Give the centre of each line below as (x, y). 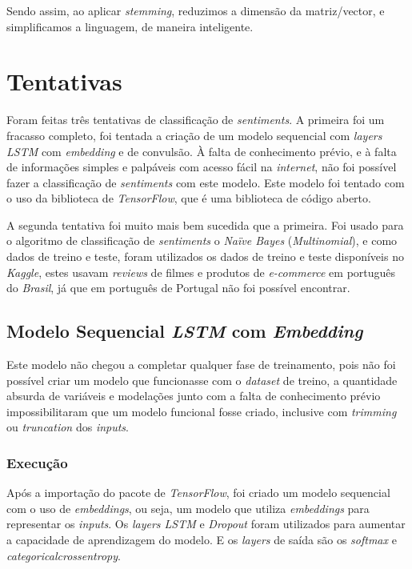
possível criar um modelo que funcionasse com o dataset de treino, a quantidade (202, 380)
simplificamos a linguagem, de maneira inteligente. (130, 26)
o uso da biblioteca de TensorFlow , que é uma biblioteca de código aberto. (189, 198)
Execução (37, 462)
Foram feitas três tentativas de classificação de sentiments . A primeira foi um (196, 120)
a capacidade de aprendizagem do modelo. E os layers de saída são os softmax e (202, 540)
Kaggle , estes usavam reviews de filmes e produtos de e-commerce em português (201, 272)
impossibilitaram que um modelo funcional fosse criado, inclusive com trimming (202, 411)
